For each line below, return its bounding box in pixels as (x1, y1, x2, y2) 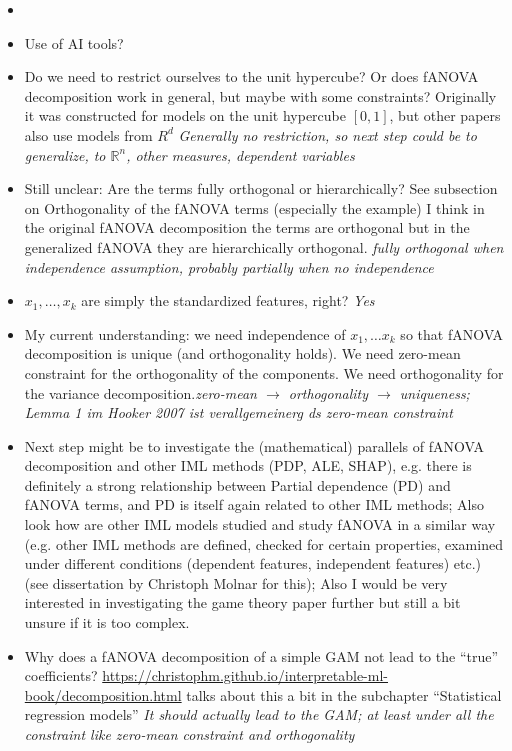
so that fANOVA (400, 323, 504, 344)
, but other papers (389, 105, 501, 126)
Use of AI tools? (24, 32, 124, 53)
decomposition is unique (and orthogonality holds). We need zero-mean (24, 343, 461, 364)
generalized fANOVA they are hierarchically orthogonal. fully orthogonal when (24, 236, 504, 257)
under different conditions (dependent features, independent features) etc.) (24, 553, 481, 574)
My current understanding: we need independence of (24, 323, 346, 344)
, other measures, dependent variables (126, 144, 355, 165)
